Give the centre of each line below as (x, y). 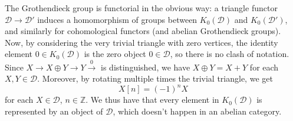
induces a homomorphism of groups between (117, 19)
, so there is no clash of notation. (230, 54)
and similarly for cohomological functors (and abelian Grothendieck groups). (143, 31)
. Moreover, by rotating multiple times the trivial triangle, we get (155, 78)
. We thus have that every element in (152, 100)
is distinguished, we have (146, 67)
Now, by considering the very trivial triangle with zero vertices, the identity (141, 42)
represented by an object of (54, 111)
